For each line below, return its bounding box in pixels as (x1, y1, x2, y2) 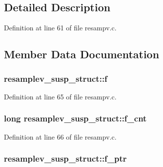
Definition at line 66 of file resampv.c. (4, 131, 117, 142)
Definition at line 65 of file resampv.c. (4, 91, 117, 101)
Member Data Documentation (4, 47, 160, 62)
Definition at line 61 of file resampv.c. (4, 23, 117, 33)
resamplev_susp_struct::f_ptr (4, 152, 127, 165)
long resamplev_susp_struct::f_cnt (4, 112, 147, 124)
